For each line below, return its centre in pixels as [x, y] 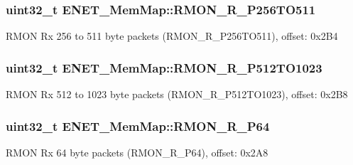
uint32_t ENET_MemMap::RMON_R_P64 [138, 126]
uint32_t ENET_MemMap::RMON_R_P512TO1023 [164, 67]
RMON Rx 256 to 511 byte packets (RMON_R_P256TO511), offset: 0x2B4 [172, 36]
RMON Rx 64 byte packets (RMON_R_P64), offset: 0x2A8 [137, 152]
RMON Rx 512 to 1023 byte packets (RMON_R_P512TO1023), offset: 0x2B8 [177, 94]
